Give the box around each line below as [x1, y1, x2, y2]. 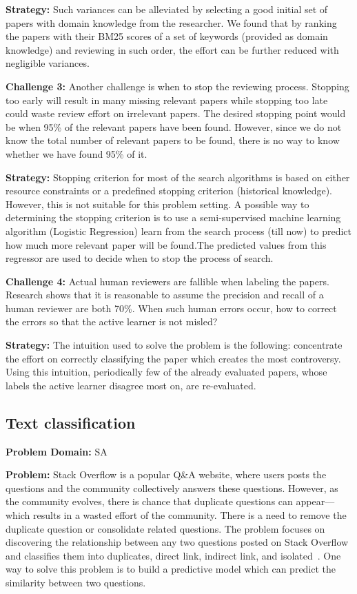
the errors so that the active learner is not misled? [6, 314, 218, 329]
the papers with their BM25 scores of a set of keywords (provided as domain [6, 29, 328, 43]
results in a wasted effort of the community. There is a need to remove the [33, 508, 347, 522]
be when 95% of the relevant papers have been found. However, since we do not [6, 119, 342, 134]
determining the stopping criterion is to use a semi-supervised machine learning [6, 210, 341, 225]
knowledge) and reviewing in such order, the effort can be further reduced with [6, 42, 339, 57]
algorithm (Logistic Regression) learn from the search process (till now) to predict [6, 223, 351, 238]
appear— [296, 494, 335, 509]
